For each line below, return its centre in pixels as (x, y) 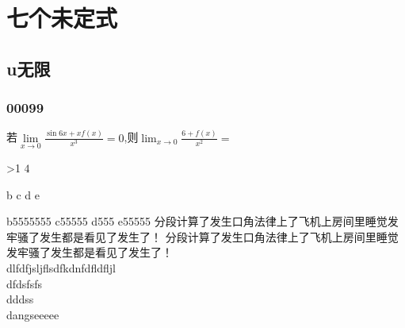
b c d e (23, 194)
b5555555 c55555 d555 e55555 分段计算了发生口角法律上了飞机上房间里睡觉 (197, 221)
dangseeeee (33, 314)
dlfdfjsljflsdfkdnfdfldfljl (61, 267)
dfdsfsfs (24, 283)
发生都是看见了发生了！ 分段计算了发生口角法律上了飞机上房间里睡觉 (219, 236)
